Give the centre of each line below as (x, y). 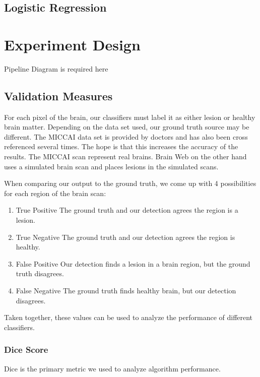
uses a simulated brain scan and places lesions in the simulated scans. (111, 166)
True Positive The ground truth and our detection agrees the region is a (127, 210)
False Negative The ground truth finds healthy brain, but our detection (126, 291)
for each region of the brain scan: (55, 193)
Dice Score (26, 350)
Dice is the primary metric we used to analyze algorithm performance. (112, 368)
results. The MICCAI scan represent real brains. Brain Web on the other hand (125, 156)
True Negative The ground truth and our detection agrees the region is (125, 237)
